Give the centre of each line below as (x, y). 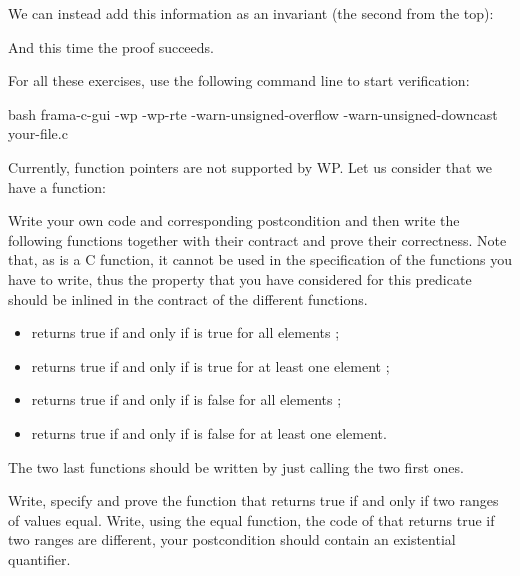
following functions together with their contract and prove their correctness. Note (257, 239)
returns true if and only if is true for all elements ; (185, 332)
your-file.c (38, 133)
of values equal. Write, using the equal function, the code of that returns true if (251, 519)
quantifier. (39, 558)
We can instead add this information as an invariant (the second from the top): (251, 13)
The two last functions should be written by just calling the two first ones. (236, 466)
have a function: (57, 186)
